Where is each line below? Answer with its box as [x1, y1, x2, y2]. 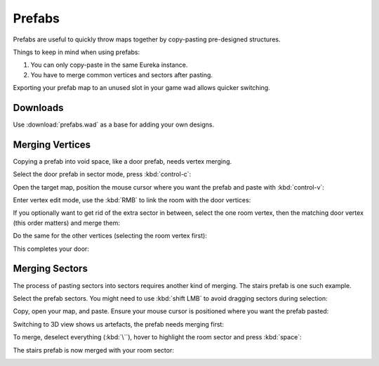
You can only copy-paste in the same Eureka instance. [30, 60, 188, 70]
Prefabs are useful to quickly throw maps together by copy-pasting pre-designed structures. [13, 35, 281, 44]
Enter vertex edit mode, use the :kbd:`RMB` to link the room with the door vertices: [13, 196, 251, 204]
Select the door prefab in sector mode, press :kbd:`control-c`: [13, 170, 192, 178]
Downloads [13, 102, 64, 114]
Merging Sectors [13, 263, 88, 275]
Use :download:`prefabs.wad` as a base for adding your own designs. [13, 120, 214, 129]
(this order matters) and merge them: [13, 218, 121, 227]
